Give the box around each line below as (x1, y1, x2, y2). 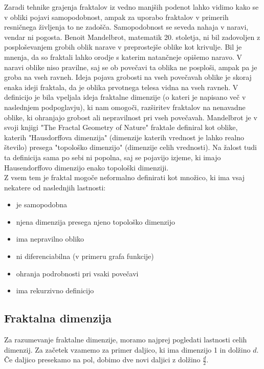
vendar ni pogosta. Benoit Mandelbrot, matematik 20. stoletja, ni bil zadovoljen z (4, 31, 260, 42)
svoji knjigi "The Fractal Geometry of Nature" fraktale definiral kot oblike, (4, 122, 238, 133)
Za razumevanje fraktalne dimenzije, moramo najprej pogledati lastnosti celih (4, 334, 247, 345)
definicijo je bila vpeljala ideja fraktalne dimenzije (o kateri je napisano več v (4, 92, 246, 102)
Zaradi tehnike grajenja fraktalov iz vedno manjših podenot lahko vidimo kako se (4, 2, 259, 12)
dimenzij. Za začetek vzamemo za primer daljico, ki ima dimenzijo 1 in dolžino (4, 344, 251, 355)
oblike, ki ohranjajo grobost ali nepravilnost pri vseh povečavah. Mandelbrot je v (4, 112, 257, 122)
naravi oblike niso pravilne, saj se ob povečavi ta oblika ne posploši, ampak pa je (4, 61, 257, 72)
